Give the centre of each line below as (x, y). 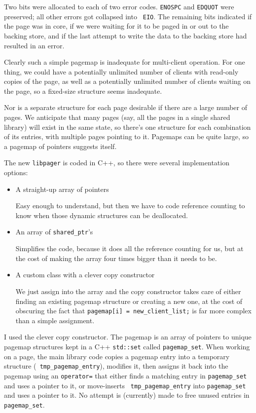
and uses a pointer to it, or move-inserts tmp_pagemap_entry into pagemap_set (125, 385)
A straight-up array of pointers (62, 189)
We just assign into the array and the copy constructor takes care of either (128, 291)
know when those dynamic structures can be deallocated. (102, 215)
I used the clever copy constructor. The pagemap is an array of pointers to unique (128, 337)
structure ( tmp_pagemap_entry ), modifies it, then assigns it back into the (116, 366)
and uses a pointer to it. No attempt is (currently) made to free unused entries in (127, 395)
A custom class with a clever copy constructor (85, 275)
